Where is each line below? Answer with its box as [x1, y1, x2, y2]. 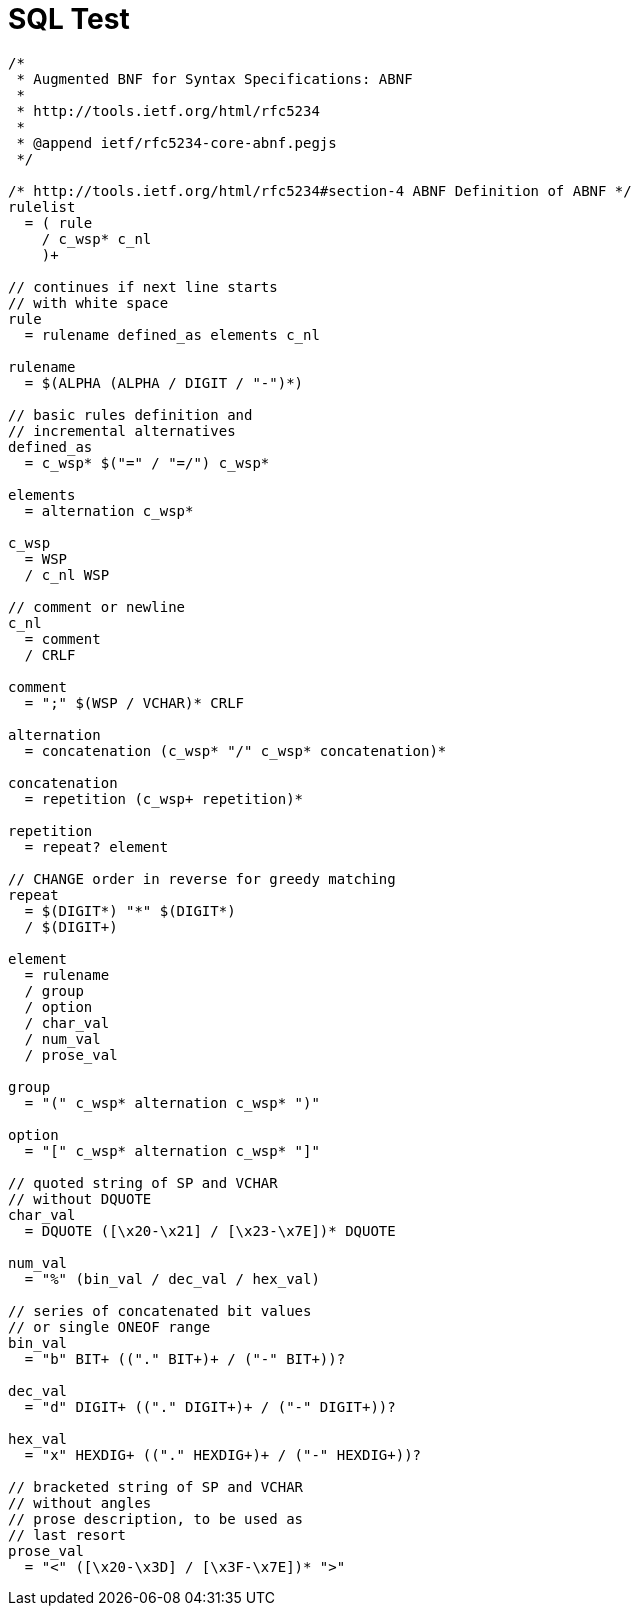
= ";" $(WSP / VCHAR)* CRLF [24, 694, 245, 711]
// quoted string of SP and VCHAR [8, 1174, 278, 1191]
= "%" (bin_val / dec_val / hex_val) [24, 1270, 320, 1287]
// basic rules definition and [8, 406, 253, 423]
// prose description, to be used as [8, 1510, 304, 1527]
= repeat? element [24, 838, 169, 855]
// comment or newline [8, 598, 186, 615]
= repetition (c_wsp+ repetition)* [24, 790, 304, 807]
